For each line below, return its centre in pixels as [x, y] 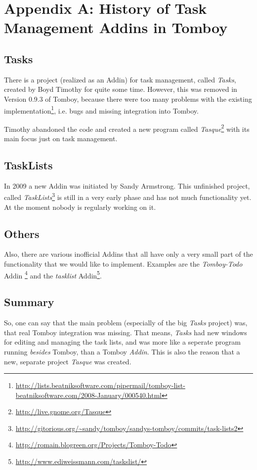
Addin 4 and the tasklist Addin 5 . [53, 274]
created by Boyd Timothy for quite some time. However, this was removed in [121, 89]
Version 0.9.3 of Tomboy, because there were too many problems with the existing [128, 98]
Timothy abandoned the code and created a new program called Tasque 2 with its [127, 128]
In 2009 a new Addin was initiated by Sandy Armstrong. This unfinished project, [127, 185]
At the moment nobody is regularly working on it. [80, 207]
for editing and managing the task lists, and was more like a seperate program [122, 342]
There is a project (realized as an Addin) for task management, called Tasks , [120, 79]
